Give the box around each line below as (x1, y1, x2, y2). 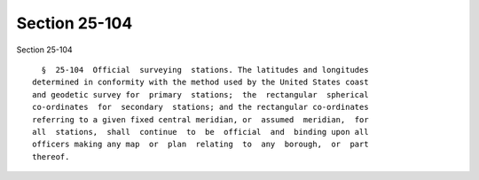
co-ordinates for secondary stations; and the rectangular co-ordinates (32, 102, 369, 113)
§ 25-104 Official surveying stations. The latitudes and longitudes (41, 65, 369, 74)
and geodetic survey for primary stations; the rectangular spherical (32, 90, 369, 99)
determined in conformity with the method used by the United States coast (32, 77, 369, 88)
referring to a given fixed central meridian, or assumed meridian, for (32, 114, 369, 124)
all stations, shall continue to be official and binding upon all (32, 127, 369, 137)
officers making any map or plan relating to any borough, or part (32, 139, 369, 150)
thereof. (32, 152, 70, 161)
